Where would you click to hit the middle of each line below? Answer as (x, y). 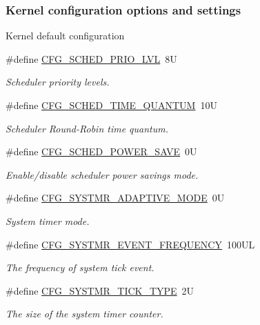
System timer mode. (48, 220)
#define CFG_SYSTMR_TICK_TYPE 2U (100, 290)
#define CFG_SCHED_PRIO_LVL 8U (91, 58)
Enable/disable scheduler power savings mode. (102, 174)
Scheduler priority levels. (58, 82)
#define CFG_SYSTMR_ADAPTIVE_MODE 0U (115, 198)
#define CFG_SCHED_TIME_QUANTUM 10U (111, 105)
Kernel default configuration (65, 36)
